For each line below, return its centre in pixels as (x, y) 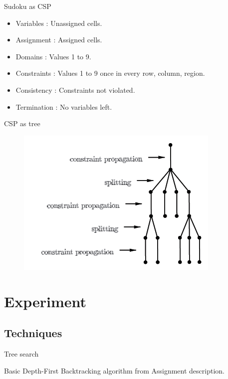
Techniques (33, 333)
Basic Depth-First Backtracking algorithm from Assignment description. (114, 370)
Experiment (45, 301)
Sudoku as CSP (28, 6)
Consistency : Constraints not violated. (75, 90)
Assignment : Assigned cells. (59, 40)
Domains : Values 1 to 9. (53, 56)
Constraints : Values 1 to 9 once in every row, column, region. (110, 73)
